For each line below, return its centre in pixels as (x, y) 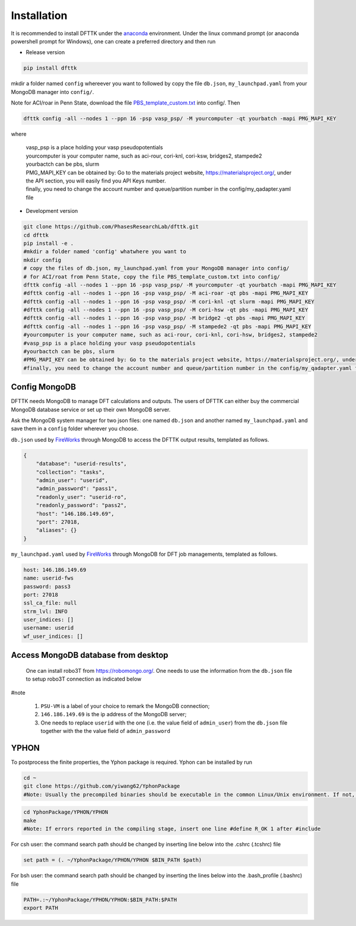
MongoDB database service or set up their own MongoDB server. (91, 410)
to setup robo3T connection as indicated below (84, 679)
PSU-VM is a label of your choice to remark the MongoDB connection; (125, 706)
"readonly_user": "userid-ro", (81, 497)
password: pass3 (47, 586)
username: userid (49, 628)
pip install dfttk (50, 68)
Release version (45, 52)
